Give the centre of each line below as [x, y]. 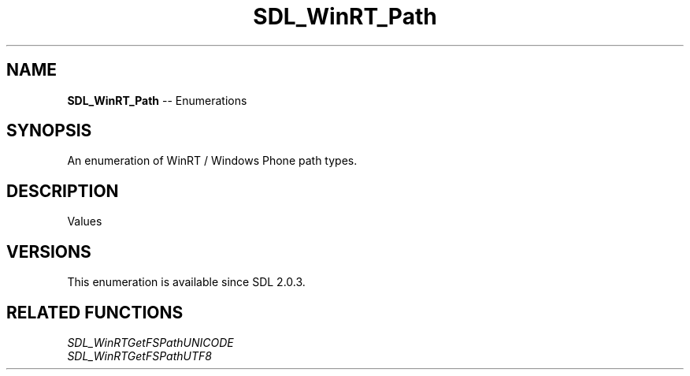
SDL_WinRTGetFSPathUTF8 [139, 356]
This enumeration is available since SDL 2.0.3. [186, 282]
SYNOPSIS [49, 131]
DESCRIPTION [63, 191]
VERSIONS [49, 251]
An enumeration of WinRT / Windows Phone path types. [212, 161]
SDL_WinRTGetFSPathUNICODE [150, 342]
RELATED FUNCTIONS [95, 312]
